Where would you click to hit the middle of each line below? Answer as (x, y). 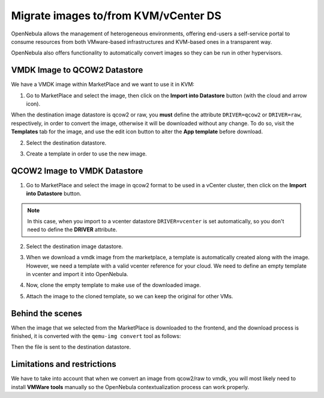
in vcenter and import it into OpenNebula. (77, 274)
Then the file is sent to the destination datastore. (71, 347)
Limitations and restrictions (64, 364)
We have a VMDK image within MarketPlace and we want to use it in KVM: (103, 85)
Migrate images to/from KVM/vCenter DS (116, 16)
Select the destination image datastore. (74, 246)
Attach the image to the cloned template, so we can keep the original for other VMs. (130, 296)
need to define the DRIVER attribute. (72, 230)
